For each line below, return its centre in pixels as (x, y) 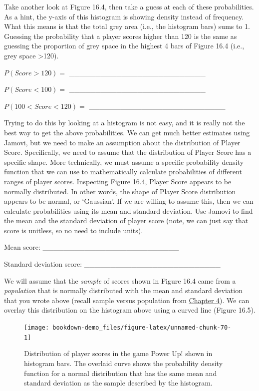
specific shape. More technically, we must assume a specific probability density (124, 162)
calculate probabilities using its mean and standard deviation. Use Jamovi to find (129, 210)
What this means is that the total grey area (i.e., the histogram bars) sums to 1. (127, 26)
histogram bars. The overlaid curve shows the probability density (124, 363)
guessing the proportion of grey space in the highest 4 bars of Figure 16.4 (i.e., (124, 46)
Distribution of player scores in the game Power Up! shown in (118, 353)
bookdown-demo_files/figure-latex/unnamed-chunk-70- (142, 328)
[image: (37, 328)
